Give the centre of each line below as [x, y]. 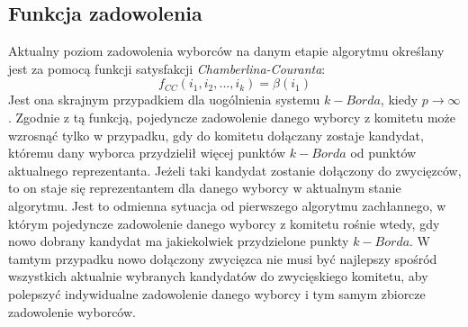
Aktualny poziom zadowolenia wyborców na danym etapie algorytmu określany [226, 51]
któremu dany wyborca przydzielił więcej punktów [147, 153]
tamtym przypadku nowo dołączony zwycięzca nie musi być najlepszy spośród [223, 258]
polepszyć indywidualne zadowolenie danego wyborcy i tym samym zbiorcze [217, 293]
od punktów [383, 153]
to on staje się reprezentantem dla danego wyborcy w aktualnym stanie [205, 188]
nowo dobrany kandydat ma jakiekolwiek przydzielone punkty [179, 241]
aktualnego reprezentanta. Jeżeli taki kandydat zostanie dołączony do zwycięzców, [235, 170]
